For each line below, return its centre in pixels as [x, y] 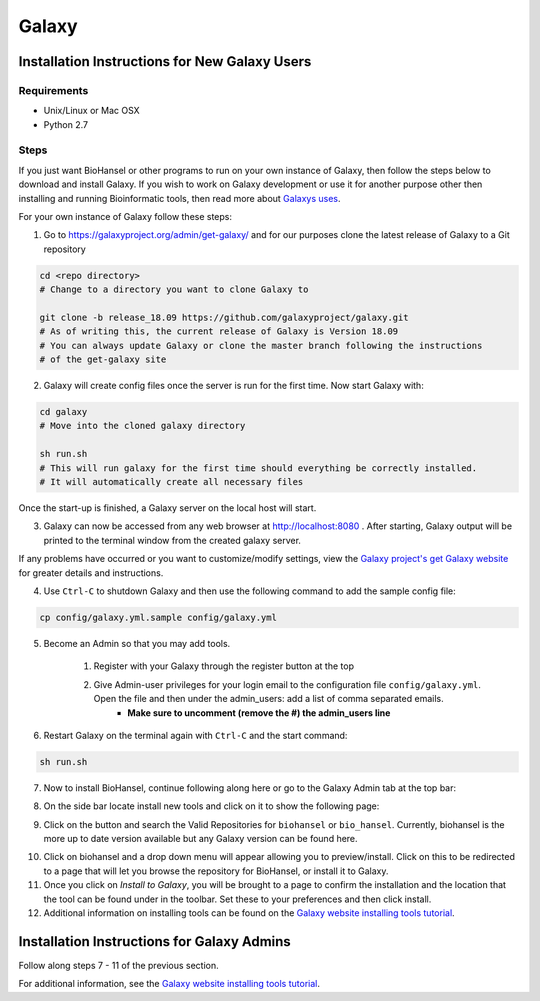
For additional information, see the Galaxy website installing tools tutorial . [169, 984]
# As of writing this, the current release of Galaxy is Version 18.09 [219, 331]
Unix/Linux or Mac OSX [91, 111]
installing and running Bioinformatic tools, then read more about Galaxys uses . [179, 198]
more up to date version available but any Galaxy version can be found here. [201, 839]
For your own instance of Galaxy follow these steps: [125, 217]
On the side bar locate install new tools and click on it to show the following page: [211, 806]
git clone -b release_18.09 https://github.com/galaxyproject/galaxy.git [224, 317]
